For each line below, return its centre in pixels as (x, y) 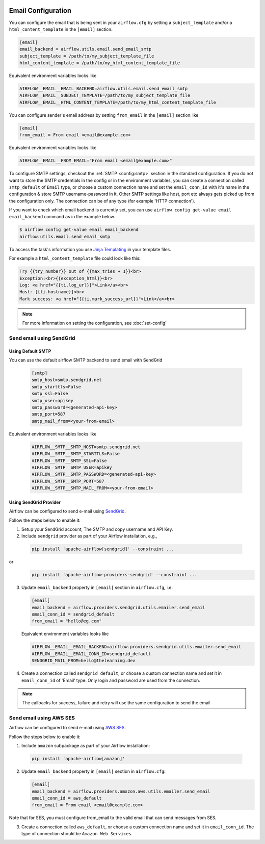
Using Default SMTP (30, 351)
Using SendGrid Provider (35, 502)
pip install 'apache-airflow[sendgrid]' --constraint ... (103, 549)
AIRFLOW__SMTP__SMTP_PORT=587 (68, 481)
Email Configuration (40, 11)
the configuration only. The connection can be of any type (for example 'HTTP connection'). (102, 201)
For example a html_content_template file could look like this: (75, 258)
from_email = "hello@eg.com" (67, 621)
